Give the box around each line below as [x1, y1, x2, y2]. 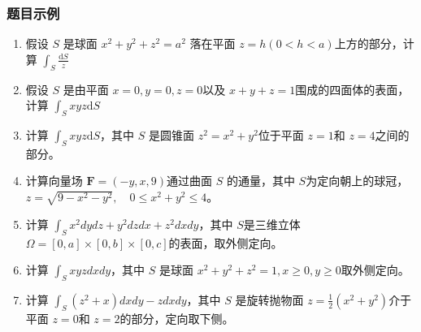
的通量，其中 [226, 172, 295, 189]
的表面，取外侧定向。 [168, 234, 283, 251]
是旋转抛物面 [235, 291, 304, 308]
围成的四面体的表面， [295, 80, 410, 97]
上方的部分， [334, 35, 403, 52]
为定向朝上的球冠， [306, 172, 409, 189]
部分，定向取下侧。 [131, 309, 234, 326]
